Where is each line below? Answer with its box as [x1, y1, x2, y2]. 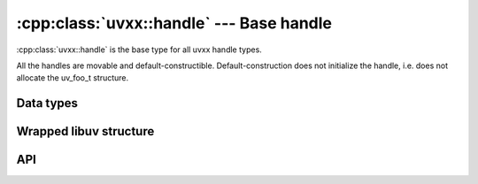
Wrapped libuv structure [16, 124, 155, 139]
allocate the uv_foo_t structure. [16, 73, 129, 83]
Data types [16, 96, 79, 111]
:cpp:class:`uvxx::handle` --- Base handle [16, 13, 332, 33]
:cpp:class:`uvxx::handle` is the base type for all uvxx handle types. [16, 44, 263, 55]
